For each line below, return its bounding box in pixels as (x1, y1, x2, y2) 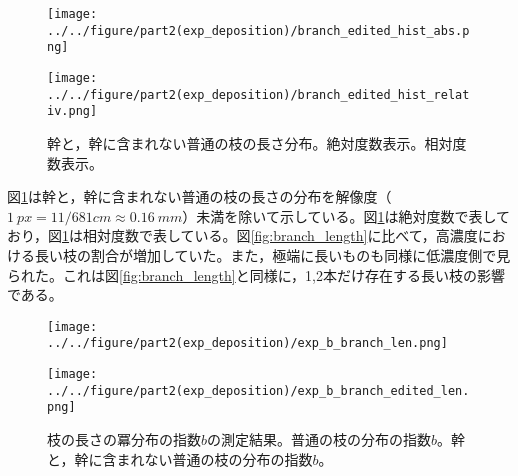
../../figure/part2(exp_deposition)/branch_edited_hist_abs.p (47, 23, 470, 38)
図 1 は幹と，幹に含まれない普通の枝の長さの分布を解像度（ (7, 186, 392, 207)
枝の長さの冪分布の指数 (47, 428, 201, 449)
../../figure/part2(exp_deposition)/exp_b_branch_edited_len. (47, 383, 470, 398)
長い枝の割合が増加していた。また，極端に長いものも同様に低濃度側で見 (34, 244, 511, 265)
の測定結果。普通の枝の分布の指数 (207, 428, 432, 449)
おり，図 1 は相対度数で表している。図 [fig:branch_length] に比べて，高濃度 (7, 225, 478, 246)
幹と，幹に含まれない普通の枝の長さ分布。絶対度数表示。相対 (47, 132, 453, 153)
